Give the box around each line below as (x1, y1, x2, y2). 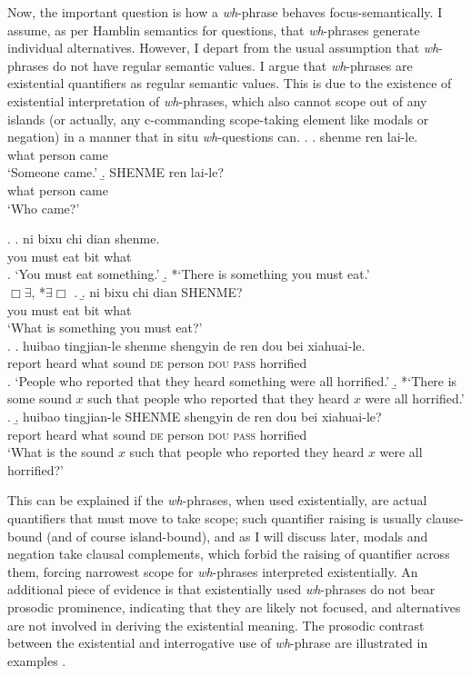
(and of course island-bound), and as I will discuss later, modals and (46, 526, 428, 545)
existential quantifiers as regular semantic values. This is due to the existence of (7, 74, 452, 93)
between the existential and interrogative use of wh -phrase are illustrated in (7, 633, 428, 652)
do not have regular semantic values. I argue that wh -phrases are (52, 55, 413, 75)
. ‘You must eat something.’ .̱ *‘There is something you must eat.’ (7, 264, 370, 283)
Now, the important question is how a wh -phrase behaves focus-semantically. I (7, 3, 443, 21)
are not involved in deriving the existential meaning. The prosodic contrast (7, 615, 425, 634)
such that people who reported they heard (129, 442, 365, 462)
